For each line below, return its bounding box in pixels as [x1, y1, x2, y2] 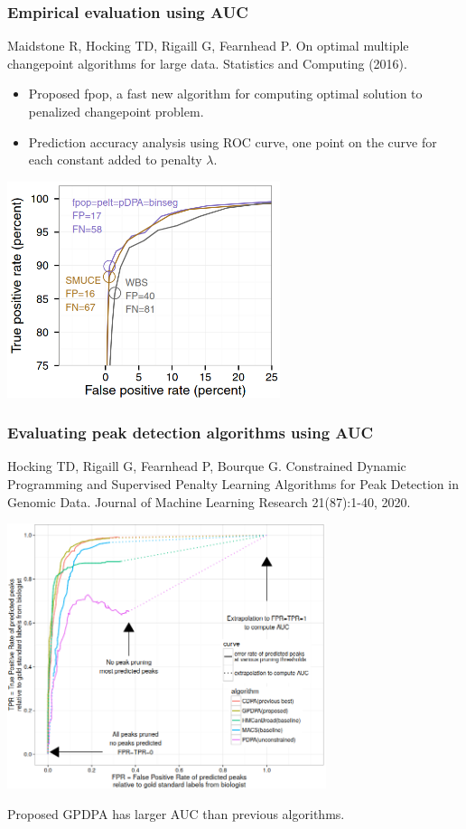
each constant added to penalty [28, 150, 202, 169]
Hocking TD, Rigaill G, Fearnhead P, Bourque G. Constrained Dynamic [7, 457, 406, 476]
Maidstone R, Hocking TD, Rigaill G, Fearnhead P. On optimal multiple [7, 36, 409, 55]
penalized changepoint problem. [28, 102, 204, 120]
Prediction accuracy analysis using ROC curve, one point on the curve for [28, 132, 437, 151]
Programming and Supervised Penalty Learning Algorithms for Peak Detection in [7, 475, 459, 494]
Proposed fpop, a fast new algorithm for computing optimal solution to [28, 84, 423, 103]
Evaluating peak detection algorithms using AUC [7, 421, 374, 444]
